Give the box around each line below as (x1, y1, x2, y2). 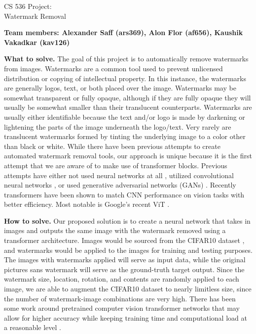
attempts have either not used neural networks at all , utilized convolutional (4, 170, 234, 180)
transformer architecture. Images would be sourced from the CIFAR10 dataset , (4, 235, 245, 245)
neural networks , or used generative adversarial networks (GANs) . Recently (4, 180, 236, 190)
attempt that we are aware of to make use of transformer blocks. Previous (4, 160, 227, 170)
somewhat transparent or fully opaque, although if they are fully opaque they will (4, 92, 251, 102)
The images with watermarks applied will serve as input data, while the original (4, 254, 246, 265)
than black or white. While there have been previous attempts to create (4, 141, 220, 151)
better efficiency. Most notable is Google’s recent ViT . (4, 199, 170, 209)
